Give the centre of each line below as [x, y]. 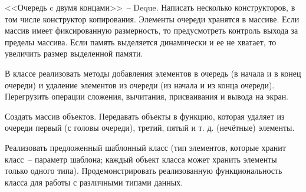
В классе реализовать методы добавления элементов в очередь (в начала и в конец [153, 73]
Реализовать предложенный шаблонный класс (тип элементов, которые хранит [145, 147]
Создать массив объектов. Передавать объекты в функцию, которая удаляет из [145, 116]
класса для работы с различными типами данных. [94, 182]
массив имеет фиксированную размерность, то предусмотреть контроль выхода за [152, 30]
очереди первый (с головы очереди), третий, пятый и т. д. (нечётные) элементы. [150, 128]
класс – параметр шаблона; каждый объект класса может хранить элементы [141, 159]
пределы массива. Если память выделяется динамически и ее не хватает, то [141, 42]
